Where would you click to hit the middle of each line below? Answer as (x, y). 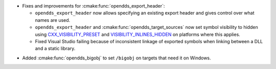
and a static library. (55, 49)
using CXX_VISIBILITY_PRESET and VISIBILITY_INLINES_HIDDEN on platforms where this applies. (137, 34)
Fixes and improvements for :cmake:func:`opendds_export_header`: (94, 6)
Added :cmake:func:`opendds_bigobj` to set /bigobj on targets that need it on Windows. (117, 58)
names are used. (53, 20)
